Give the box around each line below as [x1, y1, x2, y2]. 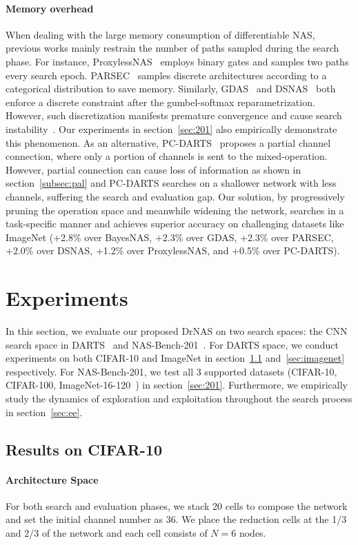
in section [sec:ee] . [6, 404, 83, 419]
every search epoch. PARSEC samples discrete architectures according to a [6, 68, 327, 82]
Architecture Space [6, 472, 99, 486]
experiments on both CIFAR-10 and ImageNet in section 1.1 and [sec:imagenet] [6, 351, 345, 365]
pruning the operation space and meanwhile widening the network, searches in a [6, 203, 344, 217]
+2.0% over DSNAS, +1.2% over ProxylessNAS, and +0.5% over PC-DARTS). [6, 243, 340, 258]
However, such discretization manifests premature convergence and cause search [6, 108, 342, 123]
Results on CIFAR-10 [6, 438, 163, 460]
